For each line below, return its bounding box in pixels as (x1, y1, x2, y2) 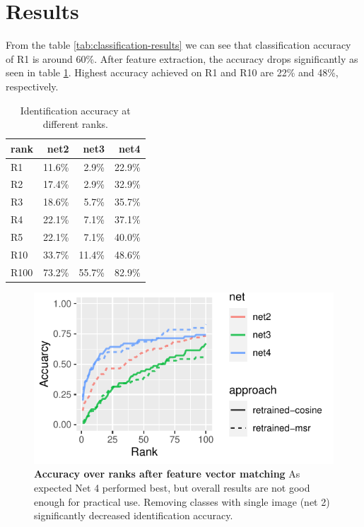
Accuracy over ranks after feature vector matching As (34, 466, 300, 481)
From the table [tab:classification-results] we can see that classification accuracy (6, 37, 351, 52)
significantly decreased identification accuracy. (34, 508, 233, 523)
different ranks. (42, 117, 108, 131)
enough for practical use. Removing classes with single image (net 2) (34, 494, 330, 509)
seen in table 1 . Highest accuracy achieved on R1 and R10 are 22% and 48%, (6, 65, 339, 80)
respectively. (6, 78, 59, 93)
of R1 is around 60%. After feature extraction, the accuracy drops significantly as (6, 51, 358, 66)
